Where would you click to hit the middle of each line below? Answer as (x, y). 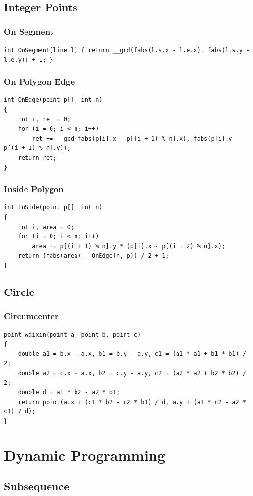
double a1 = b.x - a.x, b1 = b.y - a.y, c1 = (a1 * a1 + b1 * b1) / (132, 354)
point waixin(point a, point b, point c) (73, 335)
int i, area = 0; (46, 227)
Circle (19, 291)
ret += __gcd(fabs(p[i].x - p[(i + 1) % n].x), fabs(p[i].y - (136, 138)
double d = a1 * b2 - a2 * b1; (69, 393)
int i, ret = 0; (44, 119)
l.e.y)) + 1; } (29, 60)
